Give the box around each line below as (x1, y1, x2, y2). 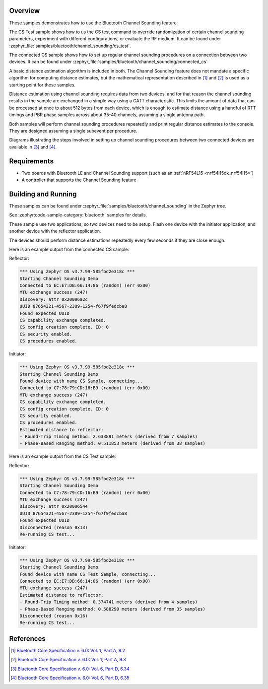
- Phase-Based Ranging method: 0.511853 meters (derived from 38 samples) (19, 441, 206, 446)
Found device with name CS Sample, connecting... (19, 378, 143, 384)
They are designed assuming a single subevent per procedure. (9, 128, 137, 134)
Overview (9, 6, 40, 15)
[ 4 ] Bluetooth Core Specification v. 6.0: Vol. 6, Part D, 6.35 (10, 675, 130, 681)
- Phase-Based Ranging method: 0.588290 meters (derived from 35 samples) (19, 606, 206, 612)
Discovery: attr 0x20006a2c (19, 296, 88, 302)
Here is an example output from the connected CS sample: (9, 246, 129, 252)
